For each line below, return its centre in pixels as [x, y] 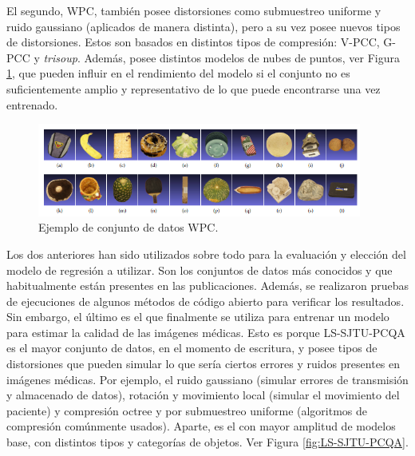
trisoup [60, 57]
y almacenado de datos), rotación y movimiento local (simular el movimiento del [203, 395]
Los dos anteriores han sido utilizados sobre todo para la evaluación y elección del [206, 254]
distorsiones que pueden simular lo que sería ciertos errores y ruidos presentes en [204, 364]
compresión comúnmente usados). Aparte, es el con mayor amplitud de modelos [201, 426]
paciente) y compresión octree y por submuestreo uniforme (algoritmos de [187, 410]
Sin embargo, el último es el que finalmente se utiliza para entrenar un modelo [198, 317]
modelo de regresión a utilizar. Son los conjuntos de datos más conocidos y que [200, 270]
